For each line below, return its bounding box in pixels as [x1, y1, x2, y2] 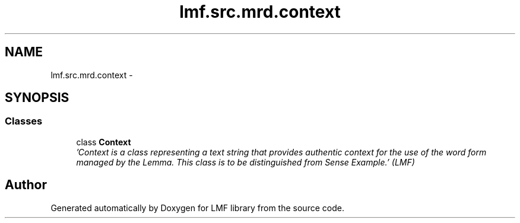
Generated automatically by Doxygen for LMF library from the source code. [50, 202, 344, 213]
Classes [5, 115, 43, 128]
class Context [76, 136, 131, 147]
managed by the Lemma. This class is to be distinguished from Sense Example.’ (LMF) [76, 157, 415, 167]
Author [5, 177, 47, 193]
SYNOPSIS [5, 90, 69, 106]
